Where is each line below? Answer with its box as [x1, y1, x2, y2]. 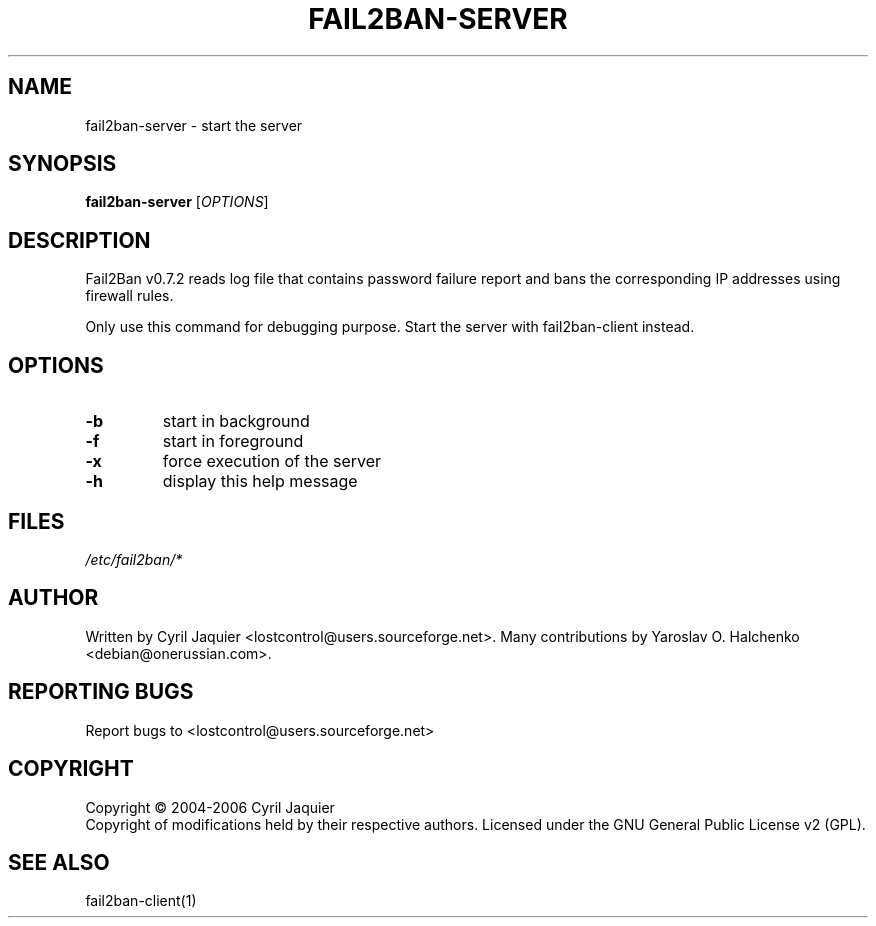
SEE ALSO [8, 849, 110, 875]
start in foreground [162, 431, 304, 452]
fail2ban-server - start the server [85, 116, 303, 134]
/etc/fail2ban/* [85, 550, 183, 568]
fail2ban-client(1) [85, 892, 197, 910]
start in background [162, 411, 310, 432]
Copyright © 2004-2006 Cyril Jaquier [85, 798, 335, 816]
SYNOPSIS [8, 151, 117, 177]
